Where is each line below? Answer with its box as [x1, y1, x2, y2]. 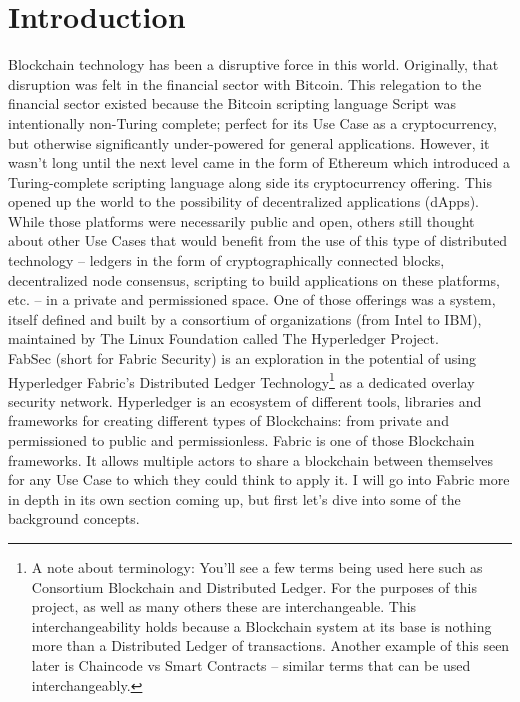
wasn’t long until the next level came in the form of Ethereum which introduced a [8, 152, 511, 173]
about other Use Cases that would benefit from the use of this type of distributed [8, 230, 508, 251]
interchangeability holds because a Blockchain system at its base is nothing [31, 615, 492, 636]
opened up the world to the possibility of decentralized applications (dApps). [8, 191, 479, 212]
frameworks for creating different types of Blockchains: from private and [8, 410, 449, 431]
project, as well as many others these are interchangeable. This [31, 596, 417, 617]
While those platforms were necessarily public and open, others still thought [8, 210, 475, 231]
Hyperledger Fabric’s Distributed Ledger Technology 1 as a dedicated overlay [8, 368, 475, 392]
